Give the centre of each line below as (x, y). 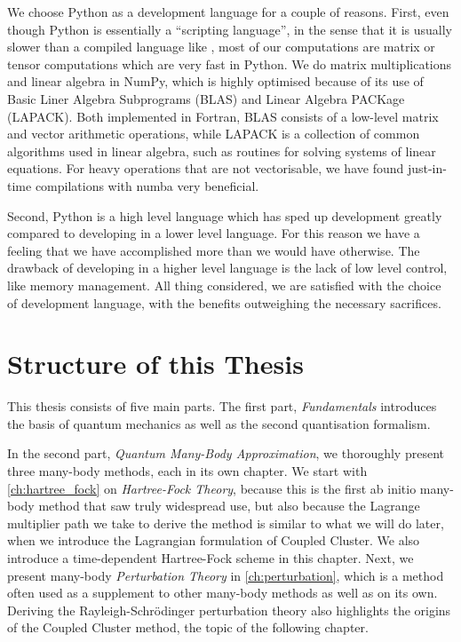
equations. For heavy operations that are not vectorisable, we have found (206, 168)
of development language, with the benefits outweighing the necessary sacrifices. (224, 302)
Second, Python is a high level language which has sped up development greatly (225, 215)
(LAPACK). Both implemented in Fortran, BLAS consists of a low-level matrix (223, 116)
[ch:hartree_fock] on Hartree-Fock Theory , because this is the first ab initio (212, 488)
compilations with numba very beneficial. (147, 185)
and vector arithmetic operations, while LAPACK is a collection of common (214, 134)
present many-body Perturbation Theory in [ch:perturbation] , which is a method (226, 575)
